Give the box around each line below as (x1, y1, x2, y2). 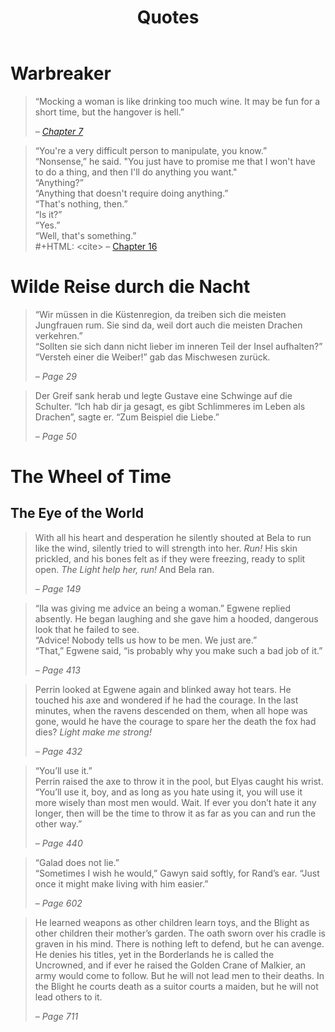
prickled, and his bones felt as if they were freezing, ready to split (34, 552, 306, 565)
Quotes (136, 6, 200, 29)
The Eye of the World (10, 505, 145, 522)
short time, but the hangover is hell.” (34, 106, 185, 118)
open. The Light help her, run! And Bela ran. (34, 563, 215, 575)
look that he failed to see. (34, 623, 140, 635)
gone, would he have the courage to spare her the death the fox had (34, 715, 317, 727)
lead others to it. (34, 991, 103, 1003)
